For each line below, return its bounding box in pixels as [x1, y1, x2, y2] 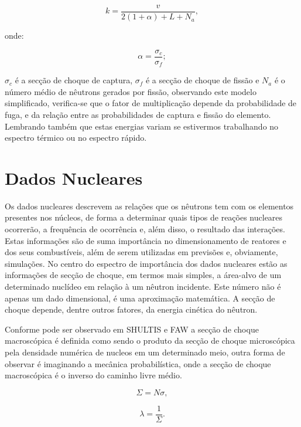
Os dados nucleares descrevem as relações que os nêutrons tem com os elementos [5, 199, 294, 212]
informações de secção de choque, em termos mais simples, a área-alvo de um [5, 269, 282, 281]
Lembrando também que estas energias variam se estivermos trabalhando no [5, 120, 279, 132]
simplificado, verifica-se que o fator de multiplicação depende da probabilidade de [5, 97, 297, 109]
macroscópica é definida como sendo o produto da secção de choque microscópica [5, 334, 295, 347]
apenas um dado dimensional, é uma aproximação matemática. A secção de [5, 292, 275, 304]
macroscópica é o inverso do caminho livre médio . [5, 369, 182, 381]
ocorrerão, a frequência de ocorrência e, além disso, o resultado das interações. [5, 223, 285, 235]
